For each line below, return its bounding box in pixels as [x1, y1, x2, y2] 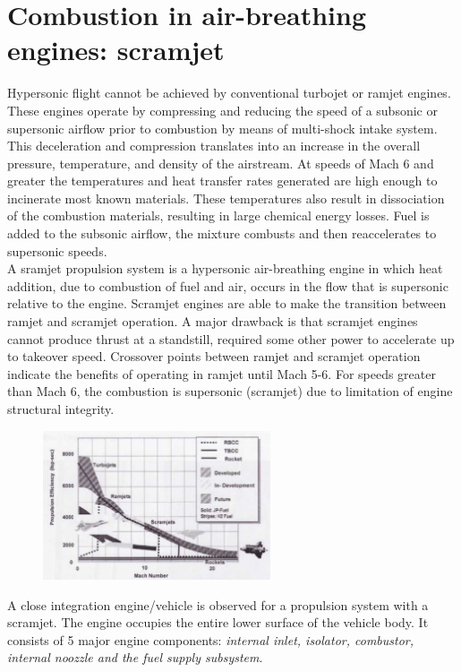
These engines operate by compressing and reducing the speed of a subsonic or [7, 100, 438, 119]
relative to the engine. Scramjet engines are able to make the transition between [7, 294, 447, 313]
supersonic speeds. [7, 241, 107, 260]
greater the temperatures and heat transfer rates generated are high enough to [7, 171, 438, 190]
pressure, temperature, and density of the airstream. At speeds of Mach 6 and [7, 153, 434, 172]
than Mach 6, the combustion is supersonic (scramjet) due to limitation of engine [7, 382, 453, 401]
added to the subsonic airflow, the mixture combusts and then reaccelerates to [7, 224, 437, 243]
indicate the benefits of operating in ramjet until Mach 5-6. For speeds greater [7, 364, 436, 383]
